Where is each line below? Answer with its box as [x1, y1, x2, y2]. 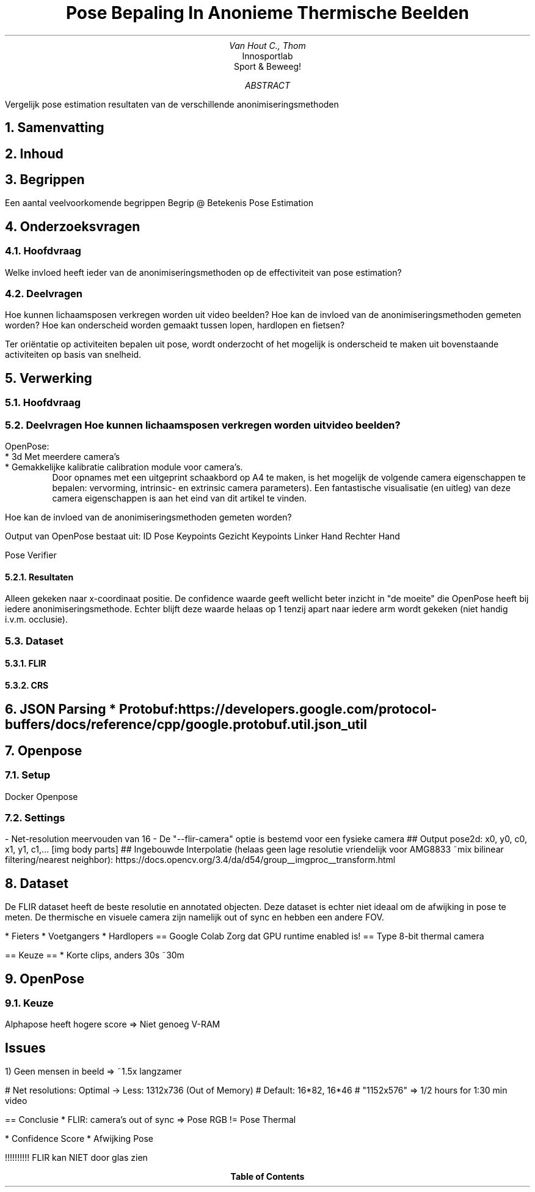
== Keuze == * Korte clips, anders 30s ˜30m [5, 950, 184, 961]
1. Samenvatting [5, 120, 104, 136]
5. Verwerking [5, 370, 92, 386]
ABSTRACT [244, 80, 291, 91]
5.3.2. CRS [5, 679, 49, 690]
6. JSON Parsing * [5, 702, 117, 717]
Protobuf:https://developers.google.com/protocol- [119, 702, 437, 717]
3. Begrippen [5, 172, 85, 188]
